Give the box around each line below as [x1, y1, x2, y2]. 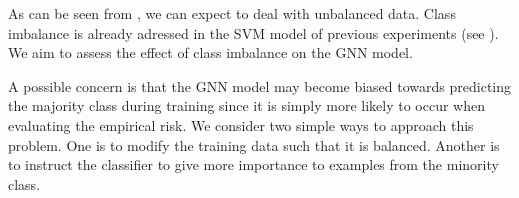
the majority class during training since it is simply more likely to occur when [8, 95, 485, 116]
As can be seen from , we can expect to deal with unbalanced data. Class [8, 3, 456, 23]
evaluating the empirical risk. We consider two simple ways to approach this [8, 114, 474, 135]
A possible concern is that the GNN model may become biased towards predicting [8, 75, 512, 96]
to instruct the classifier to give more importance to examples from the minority [8, 154, 499, 175]
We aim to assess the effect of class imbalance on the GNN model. [8, 42, 413, 63]
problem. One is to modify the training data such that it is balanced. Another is [8, 134, 500, 155]
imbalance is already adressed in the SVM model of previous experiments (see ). [8, 22, 499, 43]
